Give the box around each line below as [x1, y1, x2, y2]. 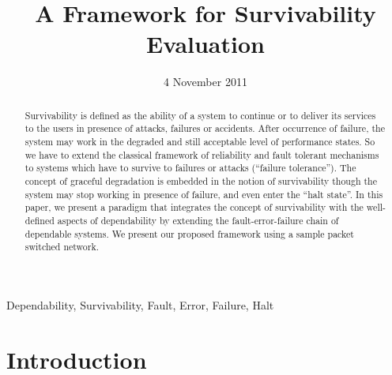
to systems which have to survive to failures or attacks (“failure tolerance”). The [24, 161, 356, 174]
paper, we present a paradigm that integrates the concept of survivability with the [24, 201, 364, 214]
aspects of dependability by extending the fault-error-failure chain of [57, 213, 339, 227]
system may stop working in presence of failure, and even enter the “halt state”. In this [24, 187, 383, 201]
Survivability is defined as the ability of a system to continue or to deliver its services [24, 108, 376, 122]
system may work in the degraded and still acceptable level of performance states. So [24, 135, 375, 148]
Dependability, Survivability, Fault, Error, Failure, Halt [6, 296, 274, 313]
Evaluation [146, 28, 265, 60]
